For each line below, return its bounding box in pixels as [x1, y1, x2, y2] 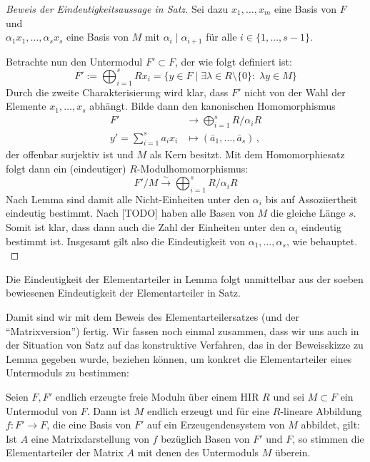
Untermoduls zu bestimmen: [6, 365, 129, 380]
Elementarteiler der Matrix [6, 445, 124, 460]
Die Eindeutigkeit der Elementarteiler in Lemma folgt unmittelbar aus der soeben [6, 271, 364, 286]
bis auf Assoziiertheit [265, 191, 358, 206]
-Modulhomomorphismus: [136, 160, 249, 175]
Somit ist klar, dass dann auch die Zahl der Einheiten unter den [6, 220, 286, 235]
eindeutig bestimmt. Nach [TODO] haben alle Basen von [6, 205, 254, 220]
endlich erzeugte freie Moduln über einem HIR [55, 389, 259, 404]
